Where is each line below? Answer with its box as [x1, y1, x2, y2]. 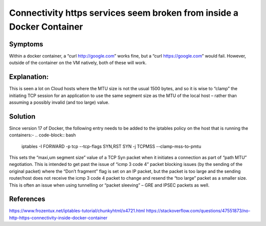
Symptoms [9, 40, 44, 48]
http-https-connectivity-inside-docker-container [9, 215, 108, 221]
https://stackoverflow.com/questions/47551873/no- [146, 208, 251, 214]
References [9, 195, 45, 203]
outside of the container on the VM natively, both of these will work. [9, 60, 147, 66]
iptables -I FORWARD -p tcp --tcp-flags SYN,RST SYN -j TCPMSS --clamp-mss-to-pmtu [21, 143, 201, 149]
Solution [9, 112, 35, 121]
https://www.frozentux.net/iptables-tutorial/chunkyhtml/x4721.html [9, 208, 145, 214]
